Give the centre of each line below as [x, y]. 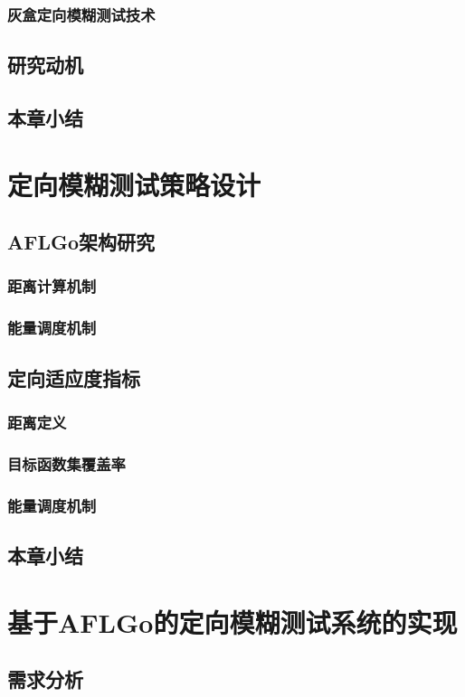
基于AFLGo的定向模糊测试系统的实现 [232, 622]
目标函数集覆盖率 [66, 463]
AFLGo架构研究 [81, 242]
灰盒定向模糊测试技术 [81, 14]
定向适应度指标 [74, 377]
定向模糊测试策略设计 [134, 184]
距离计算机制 [52, 286]
